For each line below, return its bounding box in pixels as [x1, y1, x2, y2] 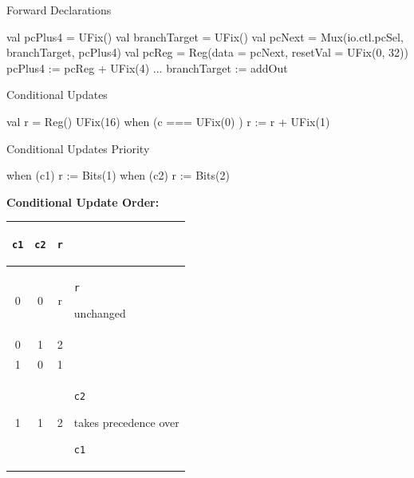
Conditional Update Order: [6, 193, 160, 210]
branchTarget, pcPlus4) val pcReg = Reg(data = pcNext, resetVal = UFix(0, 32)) [6, 44, 408, 61]
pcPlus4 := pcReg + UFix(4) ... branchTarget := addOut [6, 59, 288, 76]
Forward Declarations [6, 2, 112, 18]
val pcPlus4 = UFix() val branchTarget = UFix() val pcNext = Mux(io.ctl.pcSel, [6, 28, 404, 45]
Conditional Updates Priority [6, 140, 150, 156]
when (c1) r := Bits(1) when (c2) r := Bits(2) [6, 167, 230, 184]
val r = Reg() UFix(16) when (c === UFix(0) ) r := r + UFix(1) [6, 113, 330, 129]
